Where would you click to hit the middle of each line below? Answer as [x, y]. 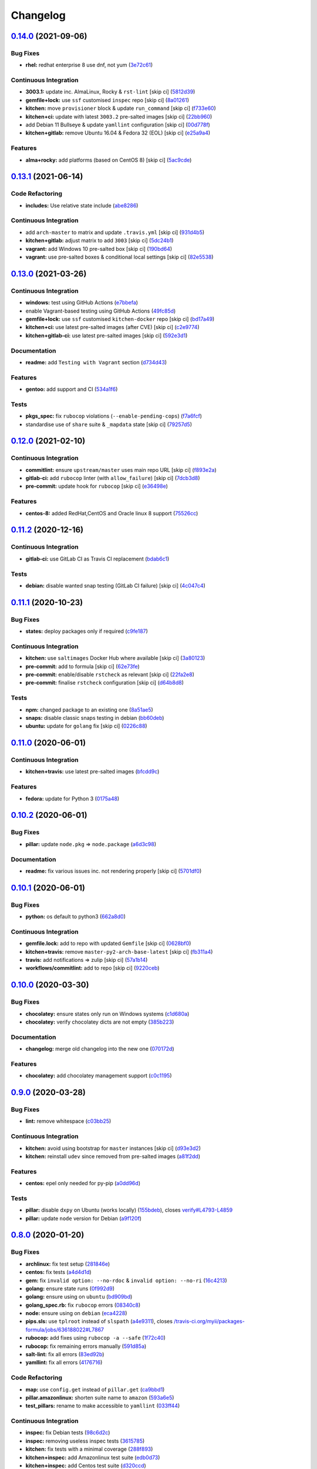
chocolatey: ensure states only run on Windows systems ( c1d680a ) [107, 1014]
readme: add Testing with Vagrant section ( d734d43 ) [96, 362]
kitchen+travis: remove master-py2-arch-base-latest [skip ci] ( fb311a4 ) [119, 951]
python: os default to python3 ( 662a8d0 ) [76, 917]
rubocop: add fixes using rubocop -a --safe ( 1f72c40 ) [95, 1338]
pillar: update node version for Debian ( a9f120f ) [84, 1218]
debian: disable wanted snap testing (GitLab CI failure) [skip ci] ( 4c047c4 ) [115, 585]
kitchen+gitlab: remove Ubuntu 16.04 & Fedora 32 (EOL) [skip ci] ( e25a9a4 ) [118, 133]
